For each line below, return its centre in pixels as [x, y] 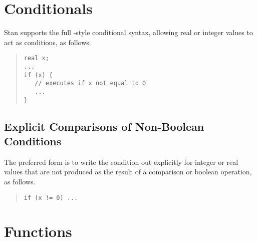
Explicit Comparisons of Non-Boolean [104, 126]
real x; [36, 58]
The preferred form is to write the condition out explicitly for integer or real [121, 162]
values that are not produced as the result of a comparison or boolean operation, [128, 172]
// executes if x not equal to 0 [90, 83]
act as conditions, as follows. [48, 42]
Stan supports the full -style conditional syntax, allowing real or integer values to [128, 32]
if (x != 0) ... [51, 198]
